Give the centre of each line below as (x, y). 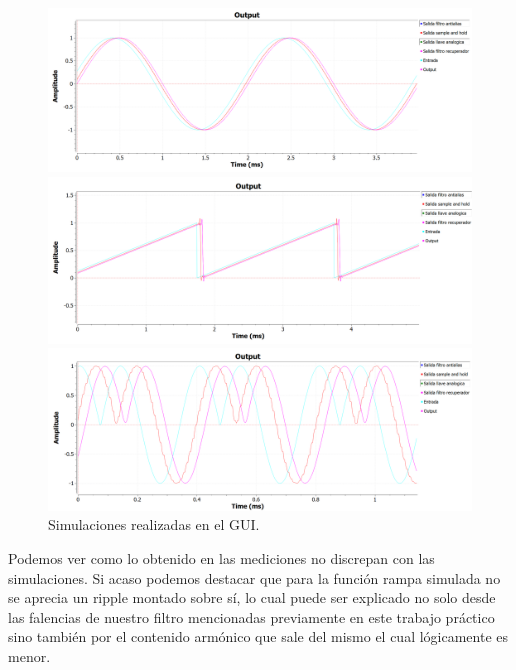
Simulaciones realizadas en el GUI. (154, 524)
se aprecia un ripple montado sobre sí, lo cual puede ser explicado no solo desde (252, 597)
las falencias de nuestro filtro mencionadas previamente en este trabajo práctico (251, 616)
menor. (29, 655)
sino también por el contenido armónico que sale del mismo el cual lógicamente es (258, 636)
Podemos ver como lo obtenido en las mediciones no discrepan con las (221, 557)
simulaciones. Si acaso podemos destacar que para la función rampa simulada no (254, 577)
